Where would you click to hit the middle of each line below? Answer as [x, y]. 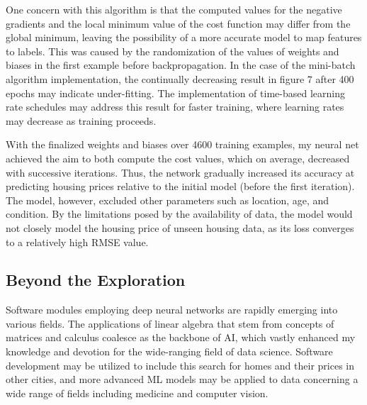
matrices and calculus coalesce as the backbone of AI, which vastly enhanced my [181, 337]
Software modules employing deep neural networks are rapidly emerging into [172, 310]
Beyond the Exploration [96, 280]
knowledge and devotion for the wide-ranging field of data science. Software [169, 351]
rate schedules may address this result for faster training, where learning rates [175, 107]
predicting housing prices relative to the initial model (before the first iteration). [180, 186]
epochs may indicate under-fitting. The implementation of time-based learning [175, 93]
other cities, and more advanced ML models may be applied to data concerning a [182, 379]
